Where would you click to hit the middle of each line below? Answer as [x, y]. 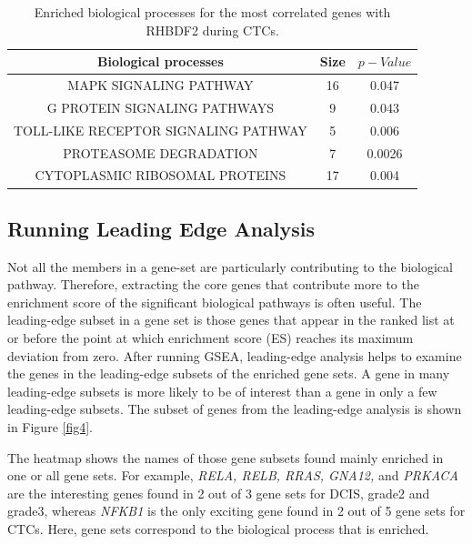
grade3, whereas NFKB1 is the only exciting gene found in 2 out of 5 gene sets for [236, 511]
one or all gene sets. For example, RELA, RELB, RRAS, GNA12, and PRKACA [233, 475]
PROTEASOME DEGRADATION [161, 152]
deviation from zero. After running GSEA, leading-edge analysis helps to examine [235, 355]
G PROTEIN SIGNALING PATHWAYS [161, 107]
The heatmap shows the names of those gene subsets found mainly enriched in [226, 457]
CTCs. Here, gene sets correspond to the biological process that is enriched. [218, 529]
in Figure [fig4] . [50, 427]
